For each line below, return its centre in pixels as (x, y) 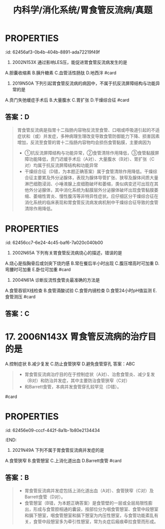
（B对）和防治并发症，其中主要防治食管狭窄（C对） (77, 381)
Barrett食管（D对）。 (45, 497)
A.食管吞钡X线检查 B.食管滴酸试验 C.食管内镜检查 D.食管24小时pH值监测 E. (81, 290)
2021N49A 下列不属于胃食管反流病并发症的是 (58, 450)
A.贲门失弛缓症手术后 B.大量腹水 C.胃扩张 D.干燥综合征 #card (67, 100)
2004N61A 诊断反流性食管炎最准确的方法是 (56, 280)
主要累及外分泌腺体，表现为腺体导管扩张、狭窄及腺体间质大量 (96, 177)
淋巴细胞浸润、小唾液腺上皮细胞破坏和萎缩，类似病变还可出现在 (89, 184)
